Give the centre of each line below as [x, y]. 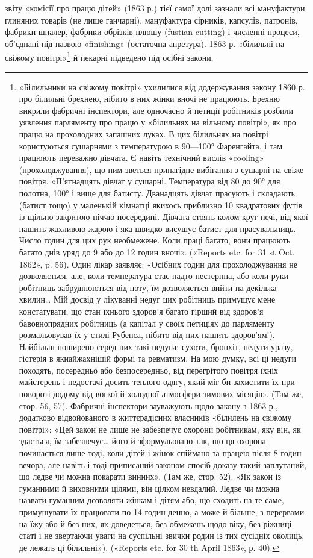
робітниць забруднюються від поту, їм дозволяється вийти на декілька [148, 287]
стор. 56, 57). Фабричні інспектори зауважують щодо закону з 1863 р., [148, 405]
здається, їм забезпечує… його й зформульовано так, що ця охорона [142, 441]
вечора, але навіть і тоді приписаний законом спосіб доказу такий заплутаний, [163, 464]
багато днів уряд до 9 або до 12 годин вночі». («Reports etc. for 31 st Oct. [157, 252]
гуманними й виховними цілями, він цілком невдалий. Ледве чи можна [149, 488]
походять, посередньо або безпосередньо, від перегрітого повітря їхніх [149, 370]
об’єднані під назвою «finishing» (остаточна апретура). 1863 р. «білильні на [145, 43]
